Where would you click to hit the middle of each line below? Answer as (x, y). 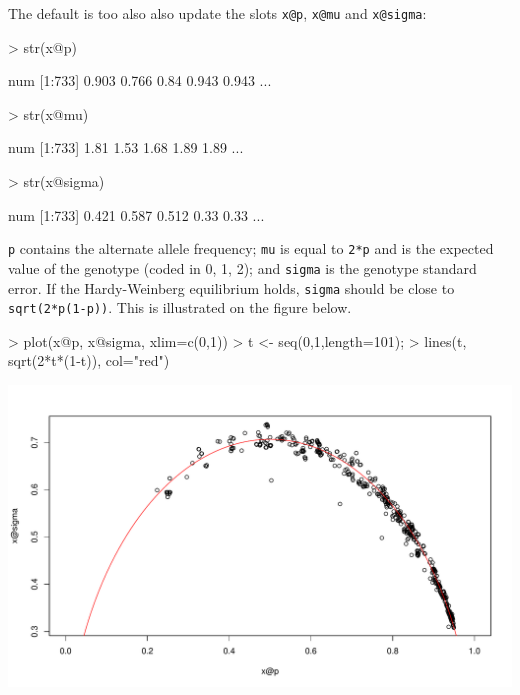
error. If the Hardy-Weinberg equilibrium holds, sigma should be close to (231, 287)
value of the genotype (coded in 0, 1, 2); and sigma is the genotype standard (242, 267)
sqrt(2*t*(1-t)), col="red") (89, 360)
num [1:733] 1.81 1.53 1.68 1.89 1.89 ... (126, 147)
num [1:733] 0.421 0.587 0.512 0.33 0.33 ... (136, 214)
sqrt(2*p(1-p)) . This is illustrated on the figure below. (180, 307)
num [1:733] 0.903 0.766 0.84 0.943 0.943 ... (140, 80)
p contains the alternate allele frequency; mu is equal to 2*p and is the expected (251, 248)
